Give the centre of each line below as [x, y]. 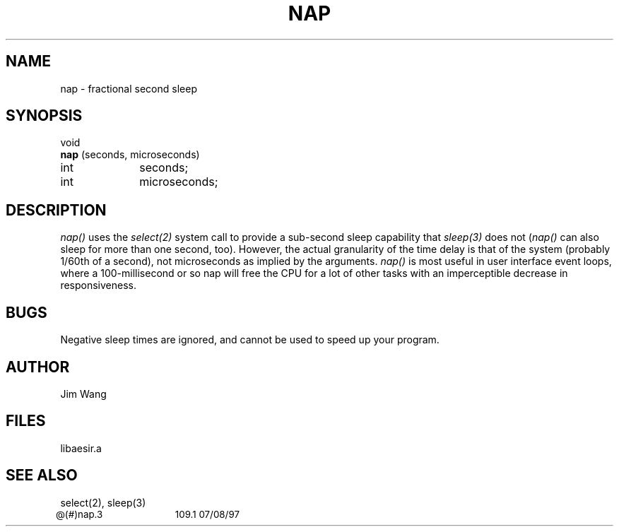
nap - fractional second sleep [129, 88]
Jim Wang [83, 394]
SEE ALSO [42, 475]
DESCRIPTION [56, 210]
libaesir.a [81, 448]
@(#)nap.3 [79, 514]
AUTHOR [38, 367]
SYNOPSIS [44, 116]
